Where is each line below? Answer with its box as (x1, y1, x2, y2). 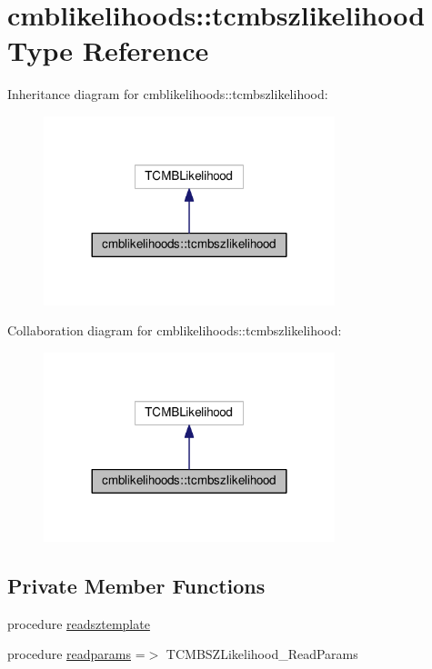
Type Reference (7, 32, 209, 69)
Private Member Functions (7, 572, 266, 600)
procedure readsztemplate (7, 614, 150, 633)
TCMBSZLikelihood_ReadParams (166, 644, 358, 664)
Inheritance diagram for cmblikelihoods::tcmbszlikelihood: (7, 85, 328, 104)
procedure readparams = (7, 644, 146, 664)
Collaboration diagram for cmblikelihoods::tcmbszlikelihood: (7, 321, 342, 340)
